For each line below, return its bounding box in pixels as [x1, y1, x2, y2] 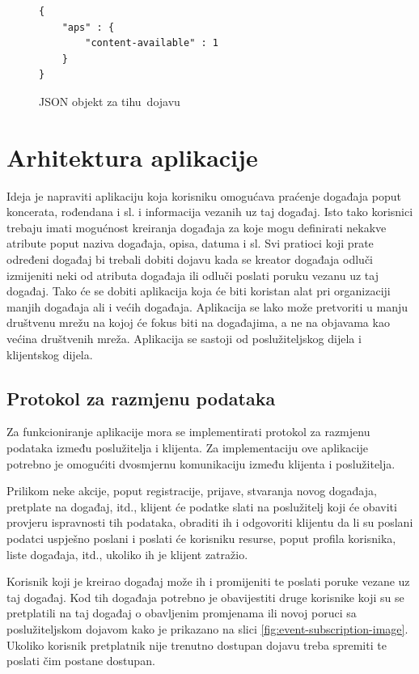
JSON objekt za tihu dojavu [39, 92, 180, 109]
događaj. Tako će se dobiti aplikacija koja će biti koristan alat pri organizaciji [6, 282, 391, 299]
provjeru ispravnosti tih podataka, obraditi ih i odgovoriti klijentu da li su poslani [6, 514, 413, 531]
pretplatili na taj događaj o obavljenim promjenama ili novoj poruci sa [6, 604, 357, 621]
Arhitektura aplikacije [6, 140, 258, 173]
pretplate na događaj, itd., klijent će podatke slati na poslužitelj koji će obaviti [6, 498, 397, 515]
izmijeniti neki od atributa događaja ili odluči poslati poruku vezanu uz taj [6, 266, 379, 283]
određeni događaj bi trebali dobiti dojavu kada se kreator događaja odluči [6, 251, 373, 268]
